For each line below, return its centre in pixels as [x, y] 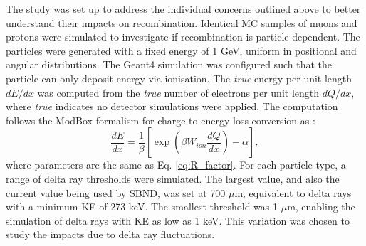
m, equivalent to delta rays [293, 192]
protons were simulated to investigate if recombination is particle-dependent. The [183, 37]
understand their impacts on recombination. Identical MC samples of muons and [182, 22]
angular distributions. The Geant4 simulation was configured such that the [169, 64]
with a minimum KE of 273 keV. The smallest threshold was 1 [142, 207]
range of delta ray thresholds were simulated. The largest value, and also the [173, 178]
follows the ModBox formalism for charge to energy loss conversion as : [161, 120]
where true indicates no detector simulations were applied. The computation [172, 106]
